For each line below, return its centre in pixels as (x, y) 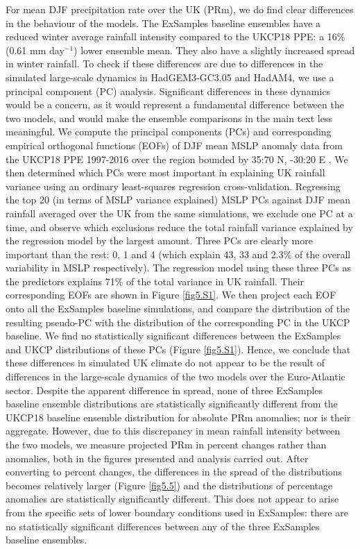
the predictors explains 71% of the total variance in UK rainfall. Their (155, 281)
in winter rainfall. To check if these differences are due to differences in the (164, 64)
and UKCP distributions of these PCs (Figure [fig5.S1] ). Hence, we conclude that (178, 349)
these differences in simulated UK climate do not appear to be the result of (165, 363)
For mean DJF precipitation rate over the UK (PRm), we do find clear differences (180, 9)
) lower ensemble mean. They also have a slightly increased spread (214, 50)
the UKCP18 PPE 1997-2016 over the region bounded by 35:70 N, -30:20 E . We (177, 159)
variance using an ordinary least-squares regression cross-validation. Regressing (173, 186)
